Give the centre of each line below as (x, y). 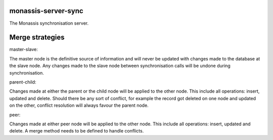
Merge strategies (37, 38)
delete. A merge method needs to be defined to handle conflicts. (77, 131)
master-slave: (24, 49)
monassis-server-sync (46, 11)
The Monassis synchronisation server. (49, 23)
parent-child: (23, 82)
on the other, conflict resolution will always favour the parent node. (79, 105)
